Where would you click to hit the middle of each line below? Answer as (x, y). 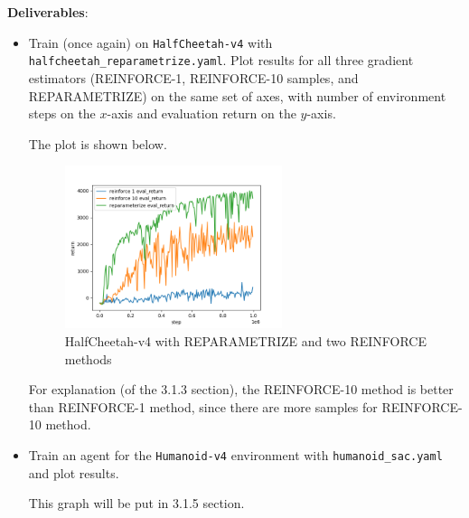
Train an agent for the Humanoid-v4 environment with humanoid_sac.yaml (235, 454)
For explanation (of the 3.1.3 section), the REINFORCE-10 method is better (241, 389)
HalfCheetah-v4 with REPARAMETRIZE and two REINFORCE (245, 340)
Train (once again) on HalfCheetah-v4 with (150, 42)
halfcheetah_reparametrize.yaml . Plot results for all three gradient (221, 60)
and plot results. (74, 472)
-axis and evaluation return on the (202, 113)
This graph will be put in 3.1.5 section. (136, 503)
